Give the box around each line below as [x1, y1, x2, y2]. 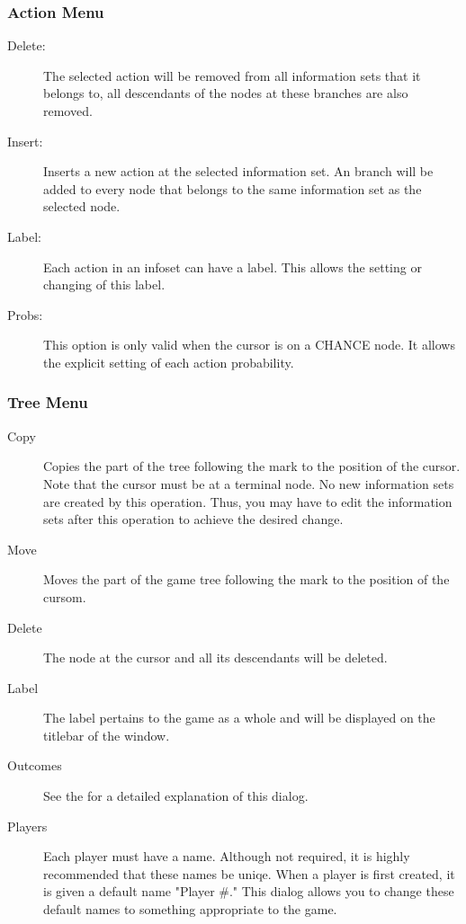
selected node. [43, 197, 121, 216]
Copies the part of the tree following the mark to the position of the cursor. [43, 457, 461, 475]
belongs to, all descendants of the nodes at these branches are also [43, 84, 408, 102]
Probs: [7, 305, 43, 324]
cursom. [43, 587, 86, 606]
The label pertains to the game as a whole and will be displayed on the [43, 708, 435, 727]
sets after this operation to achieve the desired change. [43, 510, 344, 529]
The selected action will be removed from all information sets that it [43, 66, 421, 84]
